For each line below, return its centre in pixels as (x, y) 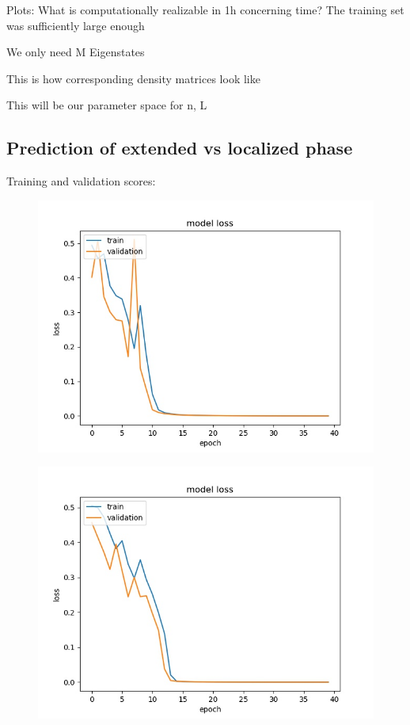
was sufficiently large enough (76, 25)
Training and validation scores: (81, 181)
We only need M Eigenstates (76, 52)
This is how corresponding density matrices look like (133, 78)
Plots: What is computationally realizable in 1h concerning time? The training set (205, 10)
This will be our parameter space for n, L (107, 105)
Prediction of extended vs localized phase (180, 148)
